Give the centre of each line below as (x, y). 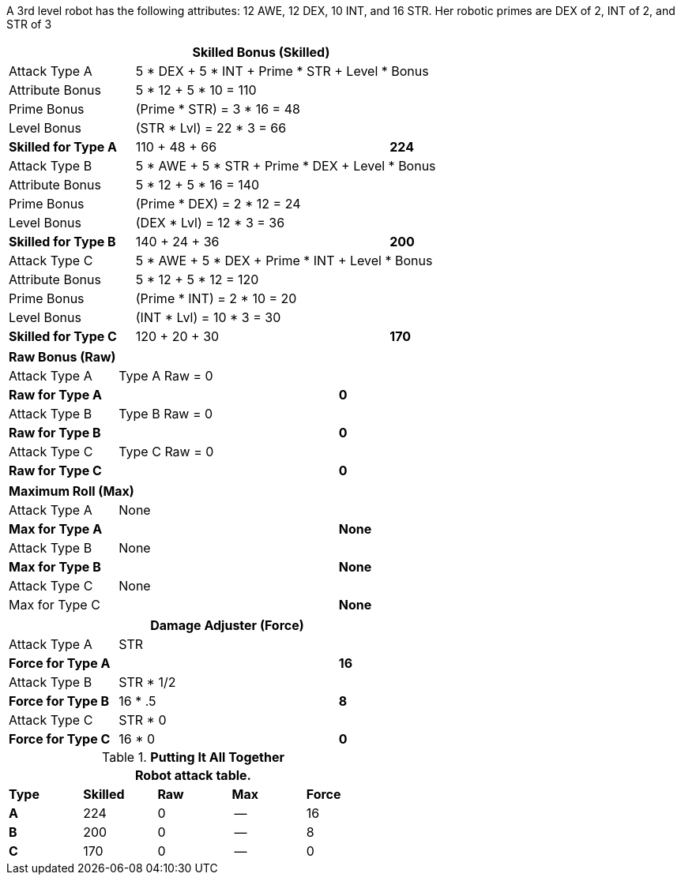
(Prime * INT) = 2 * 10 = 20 (216, 298)
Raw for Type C (55, 470)
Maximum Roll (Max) (71, 491)
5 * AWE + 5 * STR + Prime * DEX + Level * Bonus (286, 166)
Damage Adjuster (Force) (227, 625)
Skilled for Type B (62, 242)
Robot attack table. (193, 775)
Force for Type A (60, 663)
